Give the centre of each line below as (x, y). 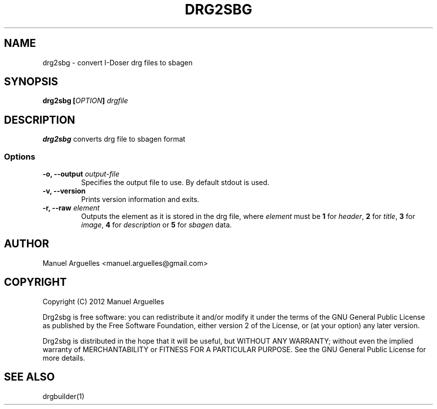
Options (20, 156)
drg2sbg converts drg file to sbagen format (114, 139)
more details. (64, 358)
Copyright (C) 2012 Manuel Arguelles (103, 301)
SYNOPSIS (31, 82)
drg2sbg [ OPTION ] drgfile (85, 101)
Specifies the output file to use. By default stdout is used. (175, 183)
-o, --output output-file (81, 174)
